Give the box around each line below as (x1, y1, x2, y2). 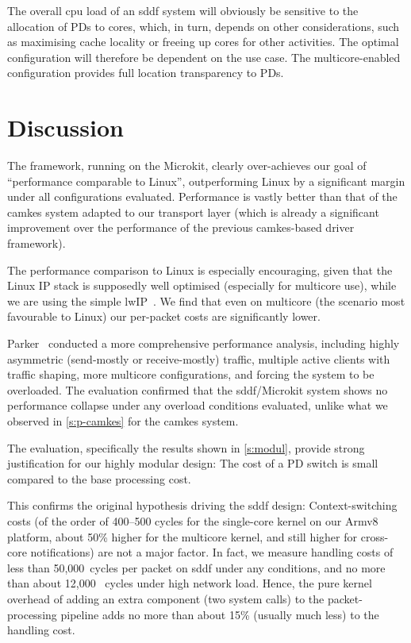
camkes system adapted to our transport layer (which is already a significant (7, 203, 379, 220)
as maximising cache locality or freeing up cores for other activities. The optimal (7, 33, 399, 50)
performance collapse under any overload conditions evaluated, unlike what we (7, 397, 388, 414)
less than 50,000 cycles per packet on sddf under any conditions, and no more (7, 559, 386, 576)
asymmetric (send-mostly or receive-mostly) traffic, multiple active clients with (7, 350, 390, 367)
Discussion (7, 111, 124, 144)
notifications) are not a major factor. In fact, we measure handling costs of (30, 544, 394, 560)
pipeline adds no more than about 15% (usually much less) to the (60, 606, 379, 622)
